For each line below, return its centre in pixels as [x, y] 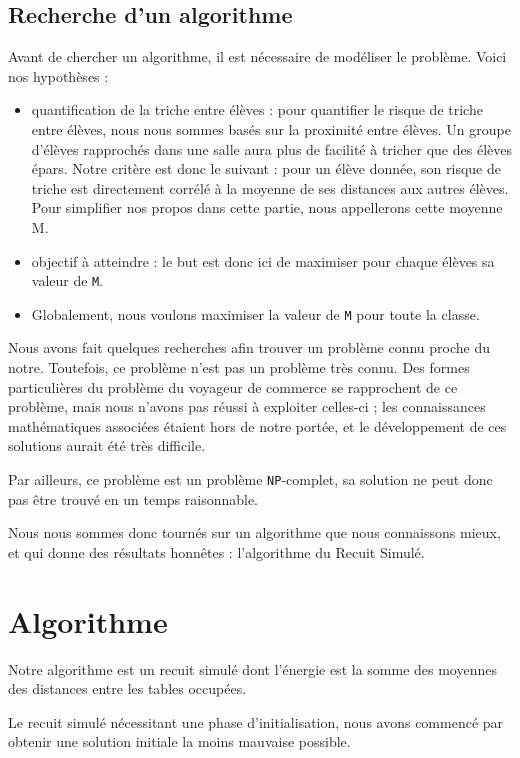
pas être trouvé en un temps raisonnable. [133, 498]
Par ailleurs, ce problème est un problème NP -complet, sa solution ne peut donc [250, 479]
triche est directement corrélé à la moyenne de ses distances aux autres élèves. [270, 187]
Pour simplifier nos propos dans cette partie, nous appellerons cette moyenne [267, 207]
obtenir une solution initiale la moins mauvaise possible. [179, 741]
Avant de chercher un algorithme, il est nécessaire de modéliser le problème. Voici [257, 56]
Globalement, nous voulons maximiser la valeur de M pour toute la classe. [255, 313]
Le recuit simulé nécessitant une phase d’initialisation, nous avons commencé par [256, 721]
